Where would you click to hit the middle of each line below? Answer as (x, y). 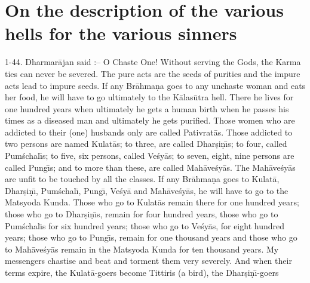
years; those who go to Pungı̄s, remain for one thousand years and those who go (151, 237)
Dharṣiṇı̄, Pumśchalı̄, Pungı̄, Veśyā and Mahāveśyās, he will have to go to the (147, 190)
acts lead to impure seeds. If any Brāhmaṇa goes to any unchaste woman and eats (155, 85)
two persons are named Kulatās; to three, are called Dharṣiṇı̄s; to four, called (146, 144)
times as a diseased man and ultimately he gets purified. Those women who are (150, 120)
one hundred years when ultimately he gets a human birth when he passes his (147, 108)
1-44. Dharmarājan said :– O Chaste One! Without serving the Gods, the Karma (153, 62)
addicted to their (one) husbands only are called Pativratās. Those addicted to (149, 132)
